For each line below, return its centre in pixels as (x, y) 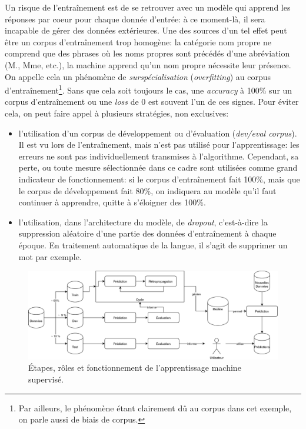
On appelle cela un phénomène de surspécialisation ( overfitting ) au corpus (138, 76)
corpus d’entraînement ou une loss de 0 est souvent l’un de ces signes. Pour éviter (152, 102)
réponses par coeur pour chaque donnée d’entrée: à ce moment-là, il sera (135, 19)
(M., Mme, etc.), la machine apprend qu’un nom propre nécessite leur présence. (148, 64)
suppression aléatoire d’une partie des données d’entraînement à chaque (147, 233)
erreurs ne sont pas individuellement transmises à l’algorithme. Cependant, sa (159, 156)
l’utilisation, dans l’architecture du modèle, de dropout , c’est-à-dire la (143, 222)
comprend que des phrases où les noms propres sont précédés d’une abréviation (147, 53)
